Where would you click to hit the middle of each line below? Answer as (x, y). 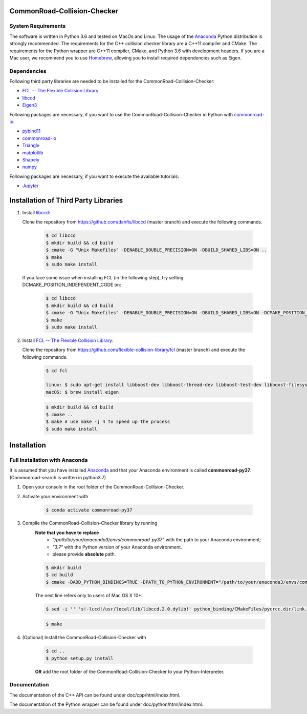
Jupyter (30, 186)
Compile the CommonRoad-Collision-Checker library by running (90, 523)
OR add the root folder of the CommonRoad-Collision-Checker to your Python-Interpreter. (130, 671)
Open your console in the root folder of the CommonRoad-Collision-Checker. (103, 487)
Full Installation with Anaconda (49, 460)
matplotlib (33, 152)
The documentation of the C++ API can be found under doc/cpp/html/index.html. (95, 695)
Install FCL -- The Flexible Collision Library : (68, 340)
